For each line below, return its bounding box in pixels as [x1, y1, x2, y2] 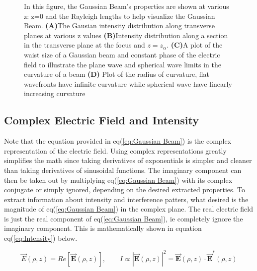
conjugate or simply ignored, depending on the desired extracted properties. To [4, 184, 246, 195]
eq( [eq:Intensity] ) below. [4, 233, 78, 243]
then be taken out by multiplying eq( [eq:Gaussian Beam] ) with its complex [4, 174, 233, 185]
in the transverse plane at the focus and [24, 40, 145, 50]
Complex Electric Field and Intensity [4, 112, 199, 128]
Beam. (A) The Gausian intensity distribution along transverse [24, 20, 215, 31]
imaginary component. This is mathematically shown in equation [4, 223, 202, 233]
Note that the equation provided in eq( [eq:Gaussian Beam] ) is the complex [4, 136, 232, 146]
